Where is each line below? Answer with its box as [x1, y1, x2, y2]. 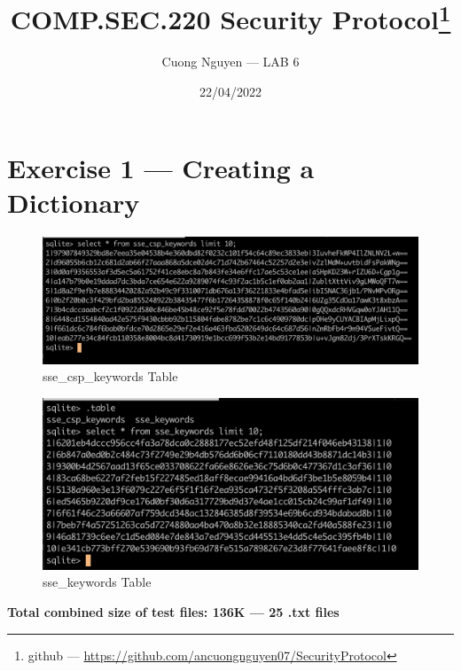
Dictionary [7, 183, 140, 220]
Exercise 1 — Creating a [7, 149, 315, 185]
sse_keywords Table [43, 573, 152, 591]
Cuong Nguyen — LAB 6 [161, 52, 300, 71]
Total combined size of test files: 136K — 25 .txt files [7, 603, 340, 621]
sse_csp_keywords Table [43, 367, 178, 386]
